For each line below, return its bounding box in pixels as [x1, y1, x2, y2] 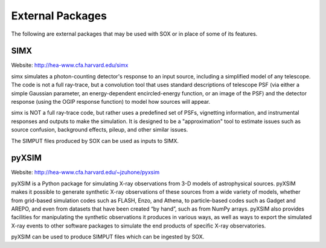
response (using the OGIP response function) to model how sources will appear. [11, 98, 211, 106]
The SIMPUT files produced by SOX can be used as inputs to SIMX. [11, 137, 179, 144]
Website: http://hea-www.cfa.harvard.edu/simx [11, 62, 129, 69]
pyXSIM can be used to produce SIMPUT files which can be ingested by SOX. [11, 233, 205, 241]
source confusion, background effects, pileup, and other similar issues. [11, 126, 188, 133]
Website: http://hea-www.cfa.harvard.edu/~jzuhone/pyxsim [11, 169, 160, 176]
